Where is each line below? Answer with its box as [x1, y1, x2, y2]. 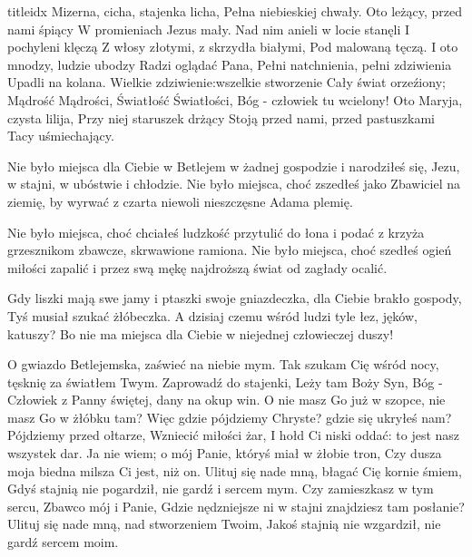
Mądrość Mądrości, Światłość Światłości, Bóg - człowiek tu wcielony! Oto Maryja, [7, 90, 463, 109]
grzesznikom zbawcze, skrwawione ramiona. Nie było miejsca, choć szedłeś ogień [7, 240, 452, 259]
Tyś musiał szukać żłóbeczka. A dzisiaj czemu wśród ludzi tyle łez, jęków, [7, 306, 418, 325]
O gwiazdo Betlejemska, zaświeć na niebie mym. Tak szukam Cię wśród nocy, [7, 355, 439, 374]
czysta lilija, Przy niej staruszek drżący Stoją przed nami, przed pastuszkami [7, 108, 435, 127]
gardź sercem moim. [7, 533, 119, 552]
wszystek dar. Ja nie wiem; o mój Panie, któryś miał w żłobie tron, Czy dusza [7, 444, 442, 463]
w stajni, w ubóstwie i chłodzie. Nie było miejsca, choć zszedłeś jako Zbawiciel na [7, 174, 460, 193]
